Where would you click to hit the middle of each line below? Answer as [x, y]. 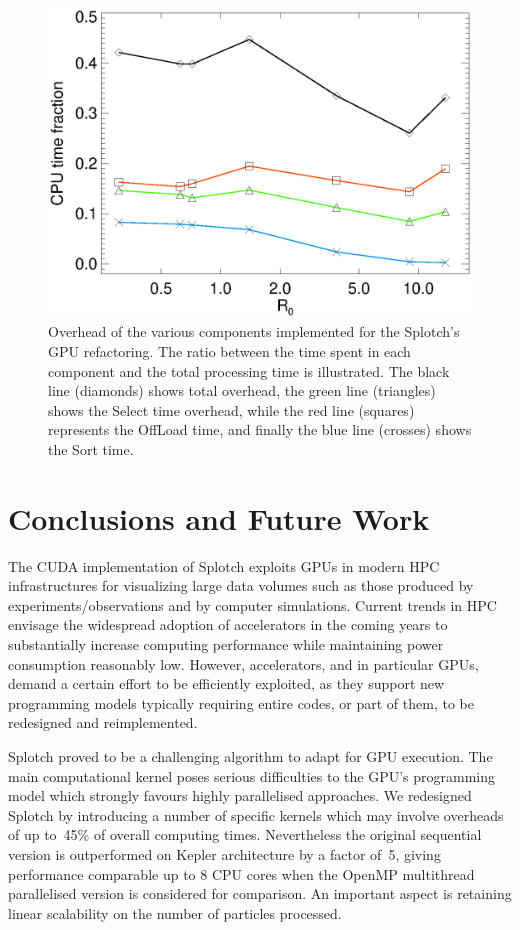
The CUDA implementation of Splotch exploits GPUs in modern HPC [224, 565]
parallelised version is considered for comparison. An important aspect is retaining [260, 893]
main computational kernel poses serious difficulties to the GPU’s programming [252, 775]
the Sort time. [91, 448]
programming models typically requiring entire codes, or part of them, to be [241, 702]
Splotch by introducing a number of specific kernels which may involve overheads [256, 814]
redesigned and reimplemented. [103, 722]
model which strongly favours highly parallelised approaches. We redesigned [240, 795]
